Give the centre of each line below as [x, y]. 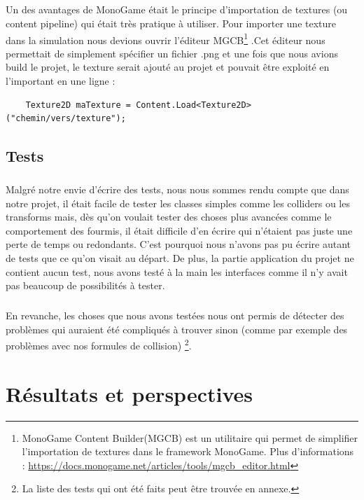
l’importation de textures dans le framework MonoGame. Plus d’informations [188, 451]
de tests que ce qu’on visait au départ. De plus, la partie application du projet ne [180, 257]
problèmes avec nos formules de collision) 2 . [99, 344]
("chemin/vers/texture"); [66, 119]
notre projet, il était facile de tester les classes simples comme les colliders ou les [178, 203]
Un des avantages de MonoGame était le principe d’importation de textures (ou [177, 9]
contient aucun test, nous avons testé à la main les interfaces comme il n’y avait [177, 271]
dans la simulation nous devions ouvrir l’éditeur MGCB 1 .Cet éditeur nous [166, 39]
